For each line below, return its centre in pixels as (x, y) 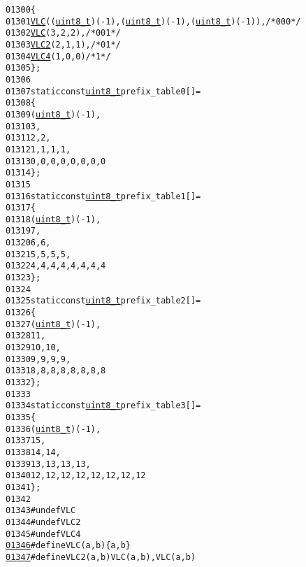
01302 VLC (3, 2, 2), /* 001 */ (63, 33)
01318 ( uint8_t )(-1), (53, 219)
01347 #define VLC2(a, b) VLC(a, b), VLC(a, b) (101, 557)
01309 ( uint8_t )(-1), (53, 114)
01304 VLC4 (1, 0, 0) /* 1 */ (58, 56)
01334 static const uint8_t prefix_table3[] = (103, 406)
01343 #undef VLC (41, 511)
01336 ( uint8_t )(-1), (53, 429)
